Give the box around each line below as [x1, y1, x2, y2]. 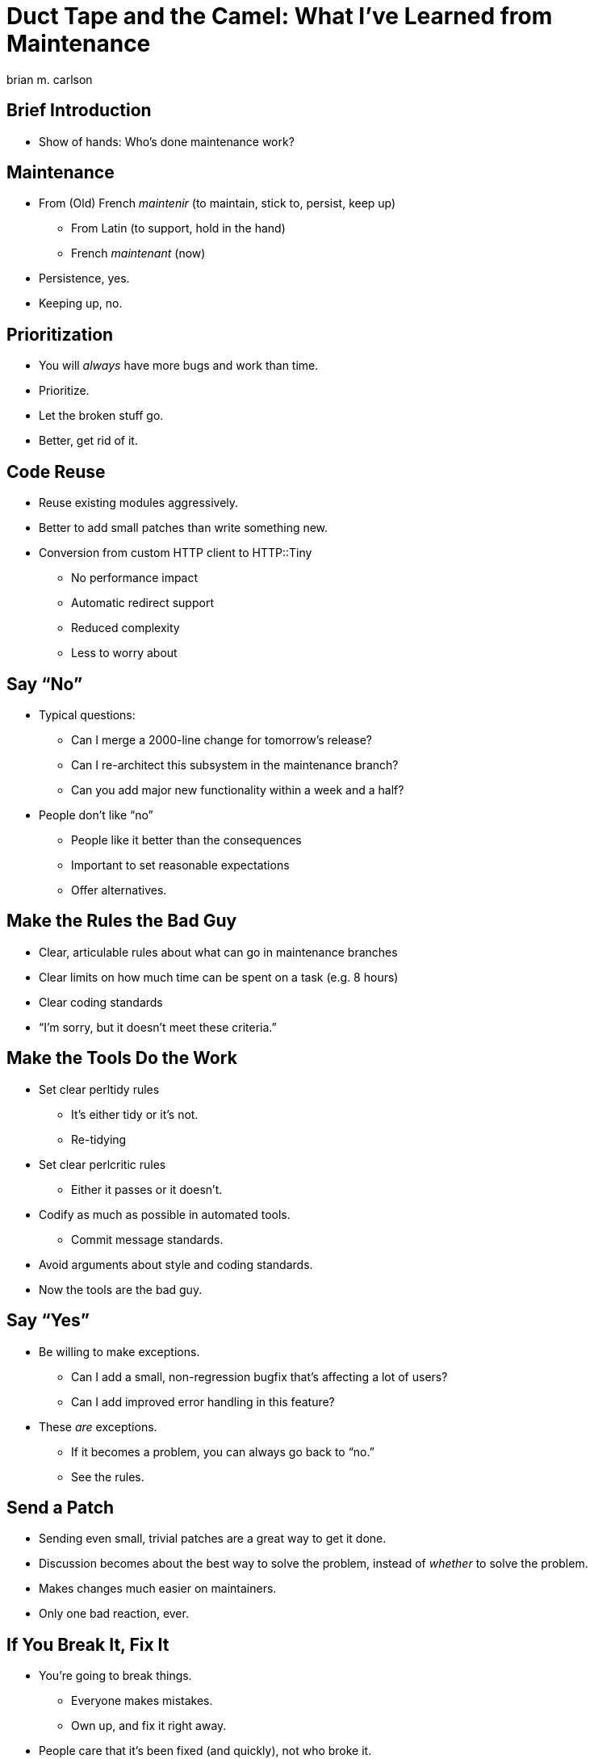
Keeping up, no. [39, 296, 123, 311]
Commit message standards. [71, 1232, 224, 1246]
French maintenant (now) [71, 246, 206, 261]
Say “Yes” [6, 1310, 90, 1331]
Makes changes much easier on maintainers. [39, 1581, 277, 1596]
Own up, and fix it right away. [71, 1719, 227, 1733]
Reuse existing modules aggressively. [39, 496, 239, 510]
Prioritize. [39, 383, 90, 398]
